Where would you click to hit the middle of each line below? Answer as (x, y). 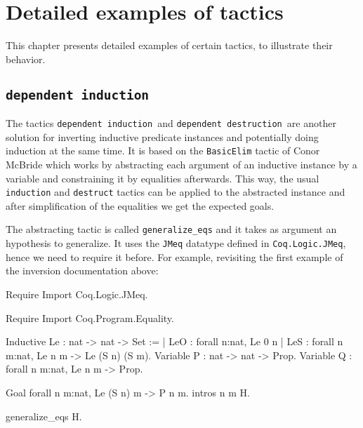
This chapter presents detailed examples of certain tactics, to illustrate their (169, 45)
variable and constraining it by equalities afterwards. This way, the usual (163, 178)
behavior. (26, 59)
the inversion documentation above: (82, 270)
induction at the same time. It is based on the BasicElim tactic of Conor (163, 151)
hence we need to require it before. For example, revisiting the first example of (174, 256)
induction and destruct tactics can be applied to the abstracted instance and (176, 192)
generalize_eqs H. (44, 416)
